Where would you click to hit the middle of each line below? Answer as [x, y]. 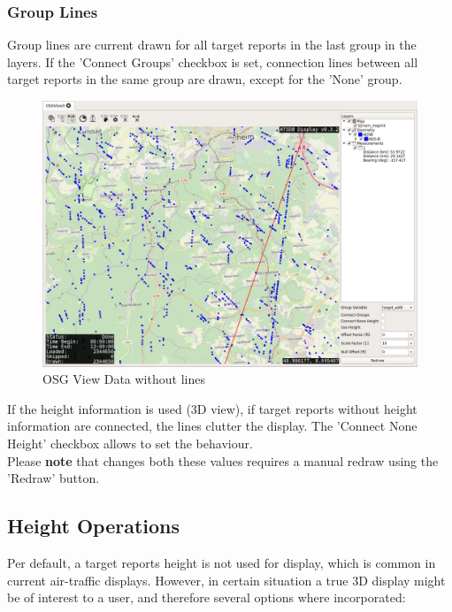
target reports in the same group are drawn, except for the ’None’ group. [205, 79]
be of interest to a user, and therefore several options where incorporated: [207, 597]
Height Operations [94, 526]
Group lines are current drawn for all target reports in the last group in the [212, 45]
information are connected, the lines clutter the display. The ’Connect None [212, 426]
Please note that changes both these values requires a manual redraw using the [223, 460]
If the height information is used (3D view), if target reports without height [212, 408]
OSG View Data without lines [124, 379]
